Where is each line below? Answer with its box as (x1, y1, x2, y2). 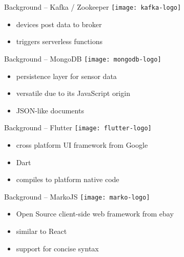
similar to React (16, 225, 67, 236)
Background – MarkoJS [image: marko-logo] (4, 191, 150, 202)
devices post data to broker (16, 18, 102, 29)
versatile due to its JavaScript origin (16, 88, 130, 98)
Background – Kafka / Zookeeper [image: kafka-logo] (4, 2, 181, 12)
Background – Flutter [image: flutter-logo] (4, 122, 152, 133)
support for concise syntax (16, 243, 99, 253)
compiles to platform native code (16, 174, 119, 185)
